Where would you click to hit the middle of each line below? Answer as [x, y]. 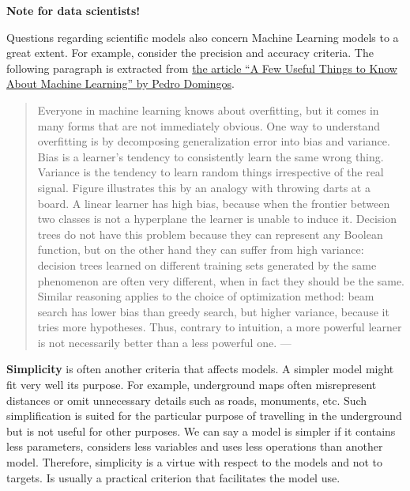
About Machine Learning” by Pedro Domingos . [120, 83]
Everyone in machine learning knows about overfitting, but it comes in [208, 110]
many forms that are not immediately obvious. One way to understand [209, 125]
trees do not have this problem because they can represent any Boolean [210, 234]
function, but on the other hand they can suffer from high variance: [201, 249]
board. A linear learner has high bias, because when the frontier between [214, 203]
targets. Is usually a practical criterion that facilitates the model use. [173, 477]
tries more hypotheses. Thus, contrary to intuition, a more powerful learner [220, 327]
